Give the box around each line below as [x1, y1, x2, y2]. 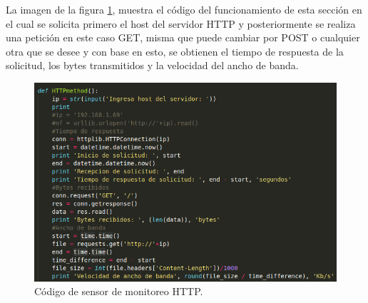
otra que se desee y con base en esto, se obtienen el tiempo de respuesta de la [6, 43, 344, 58]
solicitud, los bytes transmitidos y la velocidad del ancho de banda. [6, 58, 299, 73]
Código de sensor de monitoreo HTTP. [34, 284, 203, 299]
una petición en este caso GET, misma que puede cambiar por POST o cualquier [6, 30, 360, 45]
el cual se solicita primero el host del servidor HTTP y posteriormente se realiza [6, 16, 356, 31]
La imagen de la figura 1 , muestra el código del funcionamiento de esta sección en [6, 2, 362, 16]
